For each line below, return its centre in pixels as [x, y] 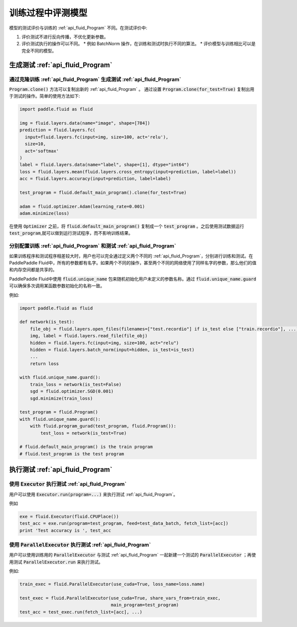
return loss [45, 364]
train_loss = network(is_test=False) [76, 384]
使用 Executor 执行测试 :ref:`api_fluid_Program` [68, 484]
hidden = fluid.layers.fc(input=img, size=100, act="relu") [104, 343]
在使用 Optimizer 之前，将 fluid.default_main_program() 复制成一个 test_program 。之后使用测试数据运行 [127, 226]
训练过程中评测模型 [48, 13]
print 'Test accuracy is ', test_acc [65, 530]
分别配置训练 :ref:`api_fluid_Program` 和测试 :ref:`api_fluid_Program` [93, 246]
